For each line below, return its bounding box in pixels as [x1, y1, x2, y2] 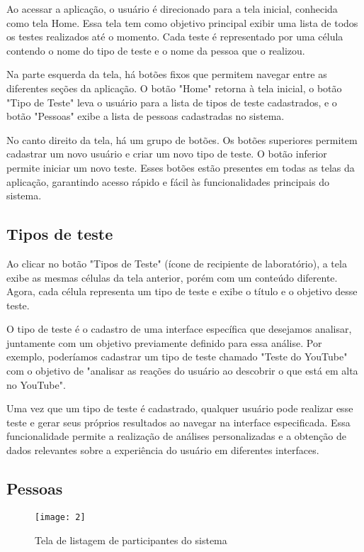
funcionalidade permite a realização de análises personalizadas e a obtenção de [6, 429, 346, 443]
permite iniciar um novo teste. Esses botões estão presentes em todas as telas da [6, 160, 355, 175]
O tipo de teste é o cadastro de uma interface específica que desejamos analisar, [6, 321, 352, 336]
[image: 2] [35, 512, 86, 522]
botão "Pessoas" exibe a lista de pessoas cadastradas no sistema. [6, 109, 285, 123]
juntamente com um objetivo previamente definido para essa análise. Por [6, 335, 322, 350]
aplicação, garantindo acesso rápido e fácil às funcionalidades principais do [6, 174, 329, 189]
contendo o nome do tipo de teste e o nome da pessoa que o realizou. [6, 43, 305, 57]
